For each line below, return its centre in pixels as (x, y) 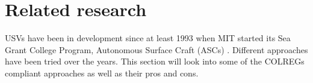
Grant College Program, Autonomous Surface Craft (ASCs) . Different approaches (156, 49)
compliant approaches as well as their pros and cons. (102, 73)
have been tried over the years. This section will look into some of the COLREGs (155, 61)
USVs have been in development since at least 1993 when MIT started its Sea (148, 38)
